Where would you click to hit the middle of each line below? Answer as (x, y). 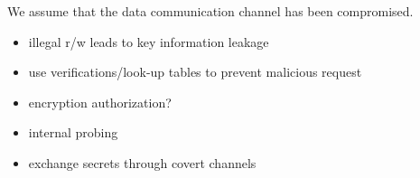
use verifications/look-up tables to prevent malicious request (195, 72)
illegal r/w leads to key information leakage (149, 41)
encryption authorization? (100, 102)
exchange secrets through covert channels (142, 162)
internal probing (73, 132)
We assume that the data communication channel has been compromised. (210, 11)
